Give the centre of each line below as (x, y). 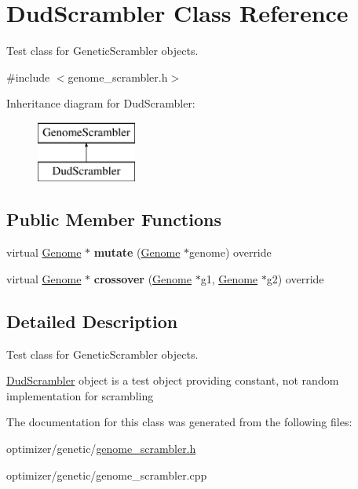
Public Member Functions (114, 219)
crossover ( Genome (142, 278)
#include (28, 77)
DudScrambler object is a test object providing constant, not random (173, 380)
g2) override (295, 278)
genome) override (230, 252)
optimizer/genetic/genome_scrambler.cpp (107, 474)
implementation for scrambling (80, 395)
